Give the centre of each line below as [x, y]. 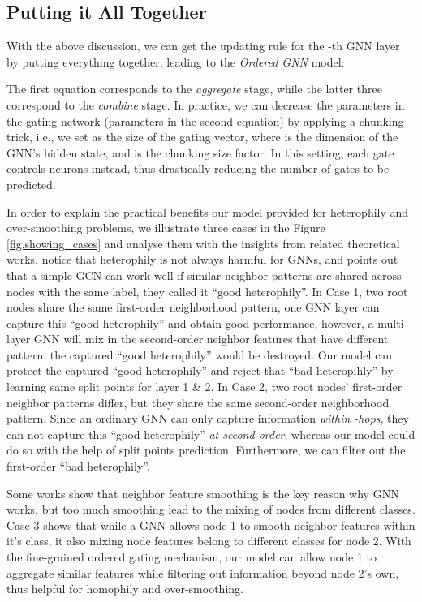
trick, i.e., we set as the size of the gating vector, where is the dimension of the [202, 137]
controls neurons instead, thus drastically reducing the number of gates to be [198, 168]
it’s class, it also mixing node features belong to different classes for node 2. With [209, 541]
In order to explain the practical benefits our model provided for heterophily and [208, 211]
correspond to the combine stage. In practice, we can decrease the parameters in [206, 104]
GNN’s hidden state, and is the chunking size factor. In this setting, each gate [200, 152]
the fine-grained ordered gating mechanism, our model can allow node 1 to [192, 557]
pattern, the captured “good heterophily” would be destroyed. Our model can [200, 354]
